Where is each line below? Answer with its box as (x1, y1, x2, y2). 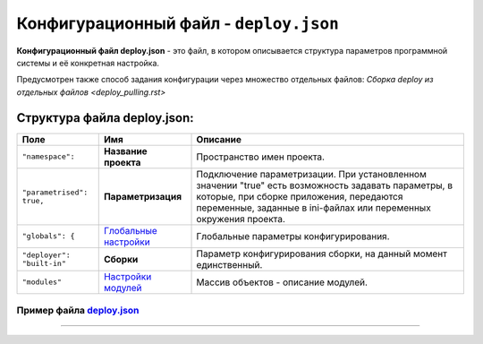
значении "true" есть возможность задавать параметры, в (196, 179, 453, 192)
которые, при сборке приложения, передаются (196, 190, 403, 202)
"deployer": (21, 250, 71, 260)
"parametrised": (21, 187, 89, 197)
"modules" (21, 278, 63, 287)
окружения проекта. (196, 212, 286, 225)
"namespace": (21, 152, 75, 161)
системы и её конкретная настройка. (16, 57, 160, 68)
